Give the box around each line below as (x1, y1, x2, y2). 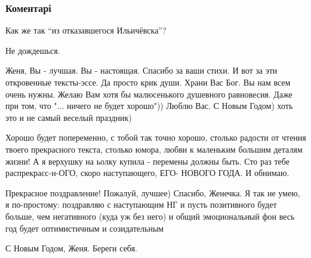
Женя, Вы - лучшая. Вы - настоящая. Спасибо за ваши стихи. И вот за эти (5, 64, 278, 77)
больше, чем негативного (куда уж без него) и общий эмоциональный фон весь (5, 210, 295, 222)
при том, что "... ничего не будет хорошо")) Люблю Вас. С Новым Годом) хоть (5, 99, 293, 112)
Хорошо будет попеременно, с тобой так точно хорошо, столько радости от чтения (5, 131, 306, 144)
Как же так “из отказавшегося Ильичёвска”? (5, 24, 167, 37)
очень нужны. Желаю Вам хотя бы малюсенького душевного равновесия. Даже (5, 87, 292, 100)
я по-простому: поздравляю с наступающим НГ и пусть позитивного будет (5, 198, 277, 211)
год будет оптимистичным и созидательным (5, 221, 164, 234)
